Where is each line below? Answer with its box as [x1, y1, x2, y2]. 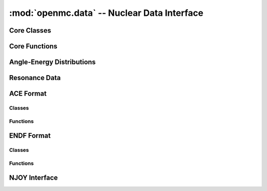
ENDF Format [9, 132, 51, 140]
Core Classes [9, 26, 51, 35]
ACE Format [9, 90, 47, 98]
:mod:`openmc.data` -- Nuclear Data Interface [9, 7, 204, 18]
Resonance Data [9, 74, 61, 82]
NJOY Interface [9, 174, 58, 182]
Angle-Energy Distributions [9, 58, 96, 66]
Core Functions [9, 42, 58, 50]
